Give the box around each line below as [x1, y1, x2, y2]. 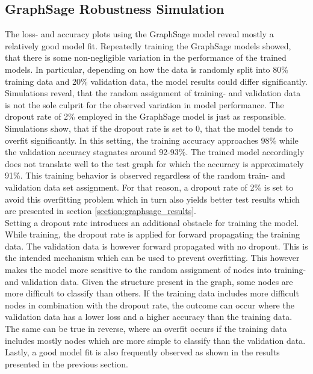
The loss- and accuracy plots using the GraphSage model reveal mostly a [5, 28, 274, 40]
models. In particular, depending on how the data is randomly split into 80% [5, 63, 288, 75]
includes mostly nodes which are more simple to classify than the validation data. [5, 334, 306, 346]
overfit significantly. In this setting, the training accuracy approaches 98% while [5, 133, 299, 146]
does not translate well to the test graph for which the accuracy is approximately [5, 157, 304, 170]
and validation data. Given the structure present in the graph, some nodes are [5, 275, 293, 287]
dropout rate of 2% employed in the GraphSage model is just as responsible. [5, 110, 287, 123]
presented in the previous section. [5, 357, 128, 370]
